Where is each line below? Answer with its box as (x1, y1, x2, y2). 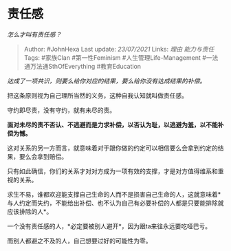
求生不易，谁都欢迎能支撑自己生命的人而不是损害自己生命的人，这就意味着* (7, 190, 221, 198)
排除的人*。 (19, 207, 53, 215)
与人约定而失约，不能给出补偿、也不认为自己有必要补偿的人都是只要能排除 (7, 199, 218, 207)
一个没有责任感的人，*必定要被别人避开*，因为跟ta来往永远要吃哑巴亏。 (7, 221, 212, 230)
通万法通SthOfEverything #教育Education (23, 62, 142, 70)
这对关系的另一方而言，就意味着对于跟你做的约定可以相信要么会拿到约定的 (7, 144, 218, 152)
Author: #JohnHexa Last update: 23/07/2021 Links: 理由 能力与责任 (23, 45, 214, 53)
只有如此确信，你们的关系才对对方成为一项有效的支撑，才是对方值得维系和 (7, 166, 218, 175)
